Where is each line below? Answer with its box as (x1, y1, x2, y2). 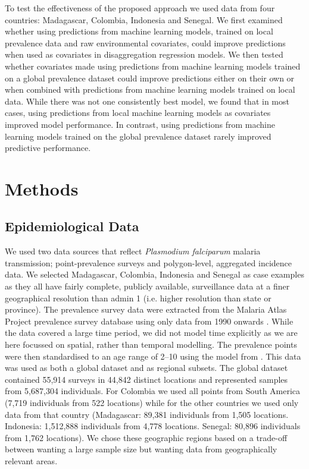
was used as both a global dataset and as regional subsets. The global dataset (5, 361, 288, 374)
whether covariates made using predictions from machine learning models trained (5, 59, 301, 72)
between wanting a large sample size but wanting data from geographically (5, 443, 277, 455)
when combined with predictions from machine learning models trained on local (5, 83, 295, 96)
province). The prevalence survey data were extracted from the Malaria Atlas (5, 303, 287, 316)
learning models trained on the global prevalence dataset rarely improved (5, 130, 271, 142)
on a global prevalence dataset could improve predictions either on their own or (5, 71, 295, 84)
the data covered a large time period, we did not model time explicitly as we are (5, 326, 298, 339)
